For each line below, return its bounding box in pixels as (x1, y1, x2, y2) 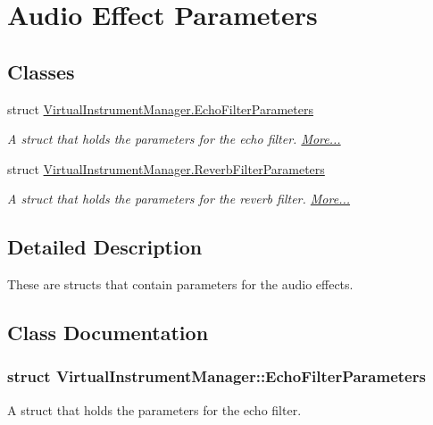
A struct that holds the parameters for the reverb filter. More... (7, 189, 351, 208)
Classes (7, 57, 75, 85)
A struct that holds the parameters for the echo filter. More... (7, 129, 341, 148)
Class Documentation (7, 319, 209, 346)
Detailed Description (7, 233, 203, 261)
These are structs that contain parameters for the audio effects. (7, 275, 354, 294)
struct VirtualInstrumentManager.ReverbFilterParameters (7, 159, 325, 178)
